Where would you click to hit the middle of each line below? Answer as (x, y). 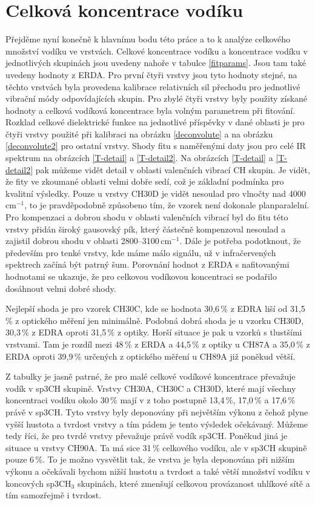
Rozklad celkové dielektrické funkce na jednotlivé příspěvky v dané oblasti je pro (155, 122)
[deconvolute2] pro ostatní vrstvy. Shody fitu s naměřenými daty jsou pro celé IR (156, 146)
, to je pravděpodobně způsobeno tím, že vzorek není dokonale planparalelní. (167, 205)
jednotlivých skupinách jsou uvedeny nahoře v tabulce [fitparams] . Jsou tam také (156, 63)
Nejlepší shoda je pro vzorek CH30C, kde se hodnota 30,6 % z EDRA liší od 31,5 (155, 309)
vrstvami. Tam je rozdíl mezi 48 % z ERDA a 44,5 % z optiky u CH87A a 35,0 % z (158, 344)
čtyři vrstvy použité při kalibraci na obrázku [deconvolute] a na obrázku (139, 134)
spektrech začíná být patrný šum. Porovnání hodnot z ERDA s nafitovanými (148, 264)
